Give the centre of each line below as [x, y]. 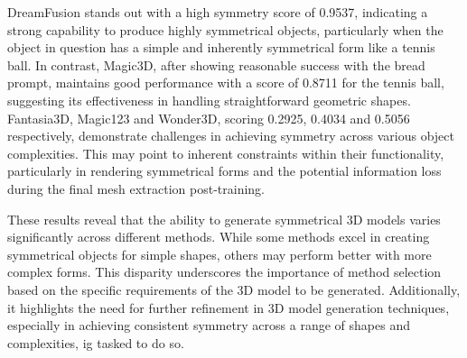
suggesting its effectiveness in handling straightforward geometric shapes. [209, 100]
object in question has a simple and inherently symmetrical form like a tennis [221, 47]
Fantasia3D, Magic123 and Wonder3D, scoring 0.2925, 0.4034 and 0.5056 [209, 118]
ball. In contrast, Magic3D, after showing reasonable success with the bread [216, 64]
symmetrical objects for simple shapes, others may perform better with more [219, 254]
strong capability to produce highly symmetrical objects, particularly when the [225, 29]
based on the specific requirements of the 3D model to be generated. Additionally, [234, 289]
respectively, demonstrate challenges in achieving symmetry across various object [231, 136]
